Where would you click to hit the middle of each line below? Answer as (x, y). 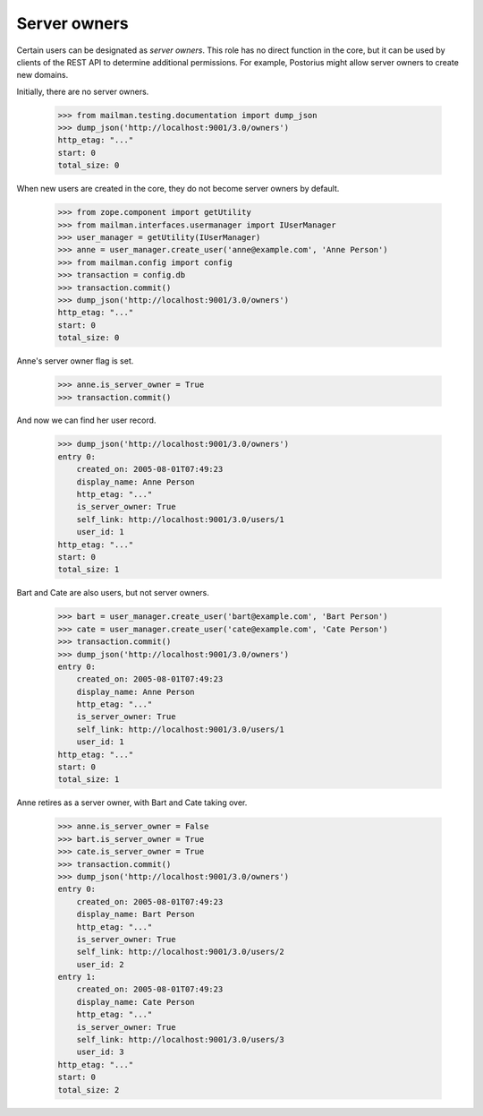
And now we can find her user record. (86, 420)
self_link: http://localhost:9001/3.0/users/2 (181, 952)
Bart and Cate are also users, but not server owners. (113, 593)
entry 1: (77, 977)
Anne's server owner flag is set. (75, 361)
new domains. (42, 75)
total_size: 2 (89, 1090)
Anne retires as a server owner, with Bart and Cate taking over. (132, 803)
